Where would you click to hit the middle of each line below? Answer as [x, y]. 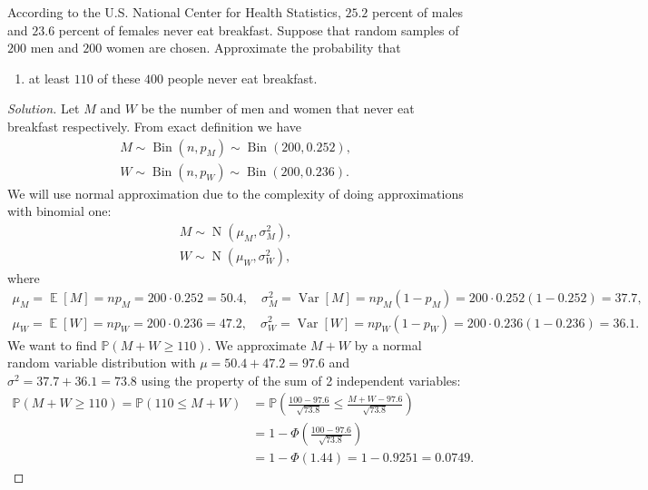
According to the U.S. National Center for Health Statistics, [174, 12]
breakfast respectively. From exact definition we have [155, 126]
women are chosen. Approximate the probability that [253, 48]
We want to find [52, 344]
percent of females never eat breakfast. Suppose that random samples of [259, 29]
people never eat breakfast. [242, 78]
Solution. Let [44, 108]
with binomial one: [59, 211]
